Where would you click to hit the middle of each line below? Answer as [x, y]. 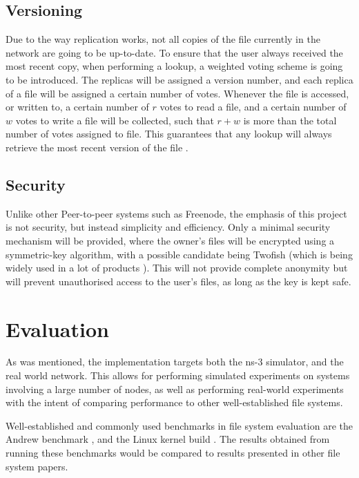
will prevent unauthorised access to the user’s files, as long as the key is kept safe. [178, 281]
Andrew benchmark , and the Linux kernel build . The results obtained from [168, 439]
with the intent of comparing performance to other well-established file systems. [174, 402]
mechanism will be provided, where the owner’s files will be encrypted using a [170, 240]
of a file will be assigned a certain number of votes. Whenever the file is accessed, [177, 93]
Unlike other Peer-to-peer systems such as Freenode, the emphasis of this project [176, 213]
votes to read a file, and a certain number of [253, 107]
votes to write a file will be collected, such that [115, 120]
